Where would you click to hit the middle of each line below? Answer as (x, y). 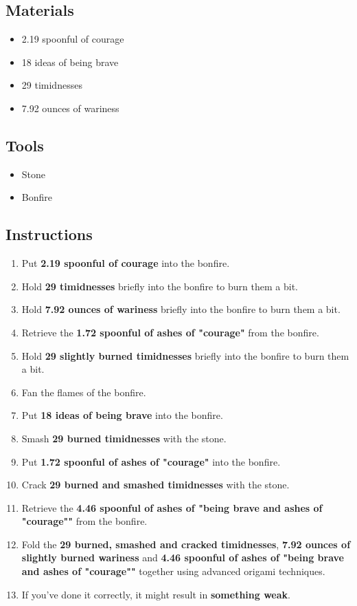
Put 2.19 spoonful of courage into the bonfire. (126, 263)
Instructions (49, 234)
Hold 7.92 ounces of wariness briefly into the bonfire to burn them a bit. (181, 309)
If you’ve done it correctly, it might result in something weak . (156, 594)
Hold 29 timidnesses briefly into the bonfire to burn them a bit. (160, 286)
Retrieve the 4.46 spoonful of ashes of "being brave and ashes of (172, 507)
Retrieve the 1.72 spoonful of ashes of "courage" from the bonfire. (170, 332)
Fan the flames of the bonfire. (84, 392)
